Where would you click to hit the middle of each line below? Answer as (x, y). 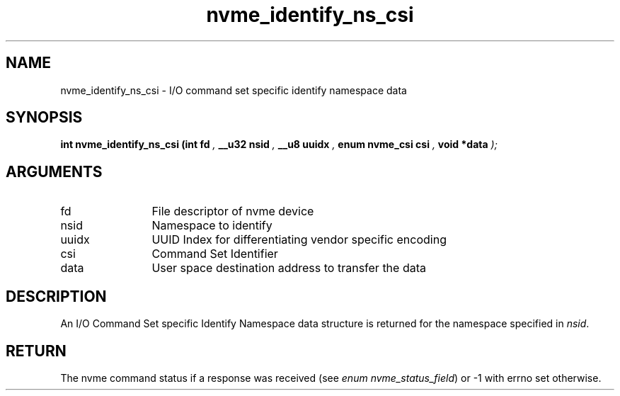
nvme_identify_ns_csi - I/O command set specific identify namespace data (234, 90)
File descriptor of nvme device (233, 211)
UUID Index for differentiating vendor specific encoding (299, 240)
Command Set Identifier (215, 254)
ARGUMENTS (54, 171)
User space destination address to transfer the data (289, 268)
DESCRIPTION (56, 296)
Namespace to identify (212, 226)
